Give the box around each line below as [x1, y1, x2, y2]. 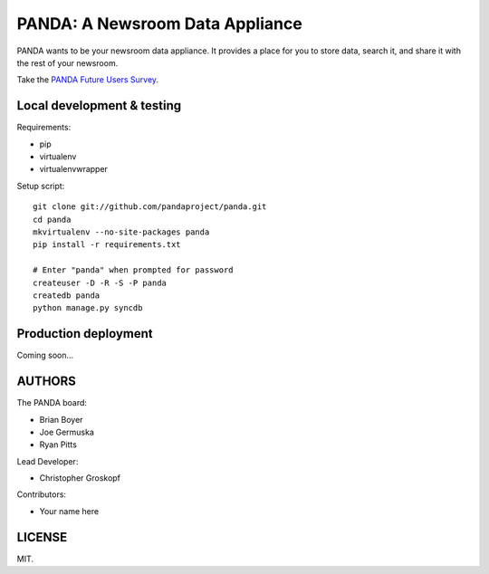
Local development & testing [16, 98, 182, 113]
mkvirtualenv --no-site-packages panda [33, 226, 210, 237]
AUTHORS [16, 374, 77, 389]
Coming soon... [16, 349, 74, 361]
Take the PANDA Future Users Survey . [16, 74, 158, 85]
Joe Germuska [39, 426, 95, 437]
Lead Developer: [16, 455, 79, 466]
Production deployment [16, 326, 153, 341]
